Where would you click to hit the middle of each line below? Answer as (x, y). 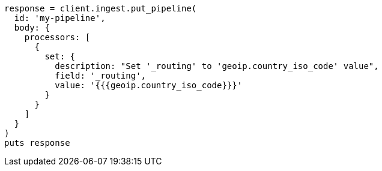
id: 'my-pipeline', (60, 18)
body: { (32, 28)
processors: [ (57, 37)
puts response (37, 143)
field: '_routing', (101, 76)
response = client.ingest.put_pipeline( (101, 8)
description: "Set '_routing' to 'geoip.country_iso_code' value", (217, 66)
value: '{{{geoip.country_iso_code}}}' (149, 85)
